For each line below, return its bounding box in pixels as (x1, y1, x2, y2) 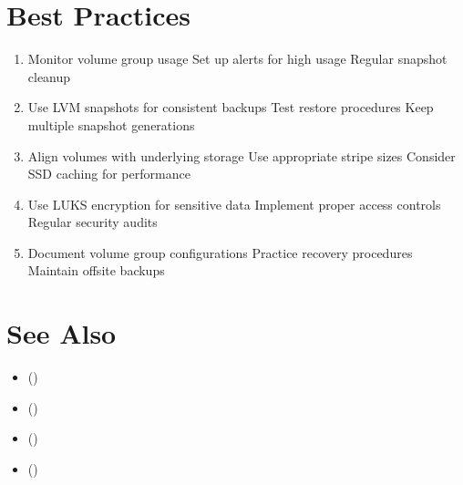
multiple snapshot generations (27, 115, 195, 134)
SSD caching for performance (27, 164, 190, 183)
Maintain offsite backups (27, 261, 165, 280)
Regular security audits (27, 212, 158, 232)
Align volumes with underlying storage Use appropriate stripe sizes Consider (27, 146, 456, 165)
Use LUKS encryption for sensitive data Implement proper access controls (27, 194, 441, 213)
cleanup (27, 67, 71, 86)
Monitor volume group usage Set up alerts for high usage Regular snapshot (27, 49, 448, 68)
